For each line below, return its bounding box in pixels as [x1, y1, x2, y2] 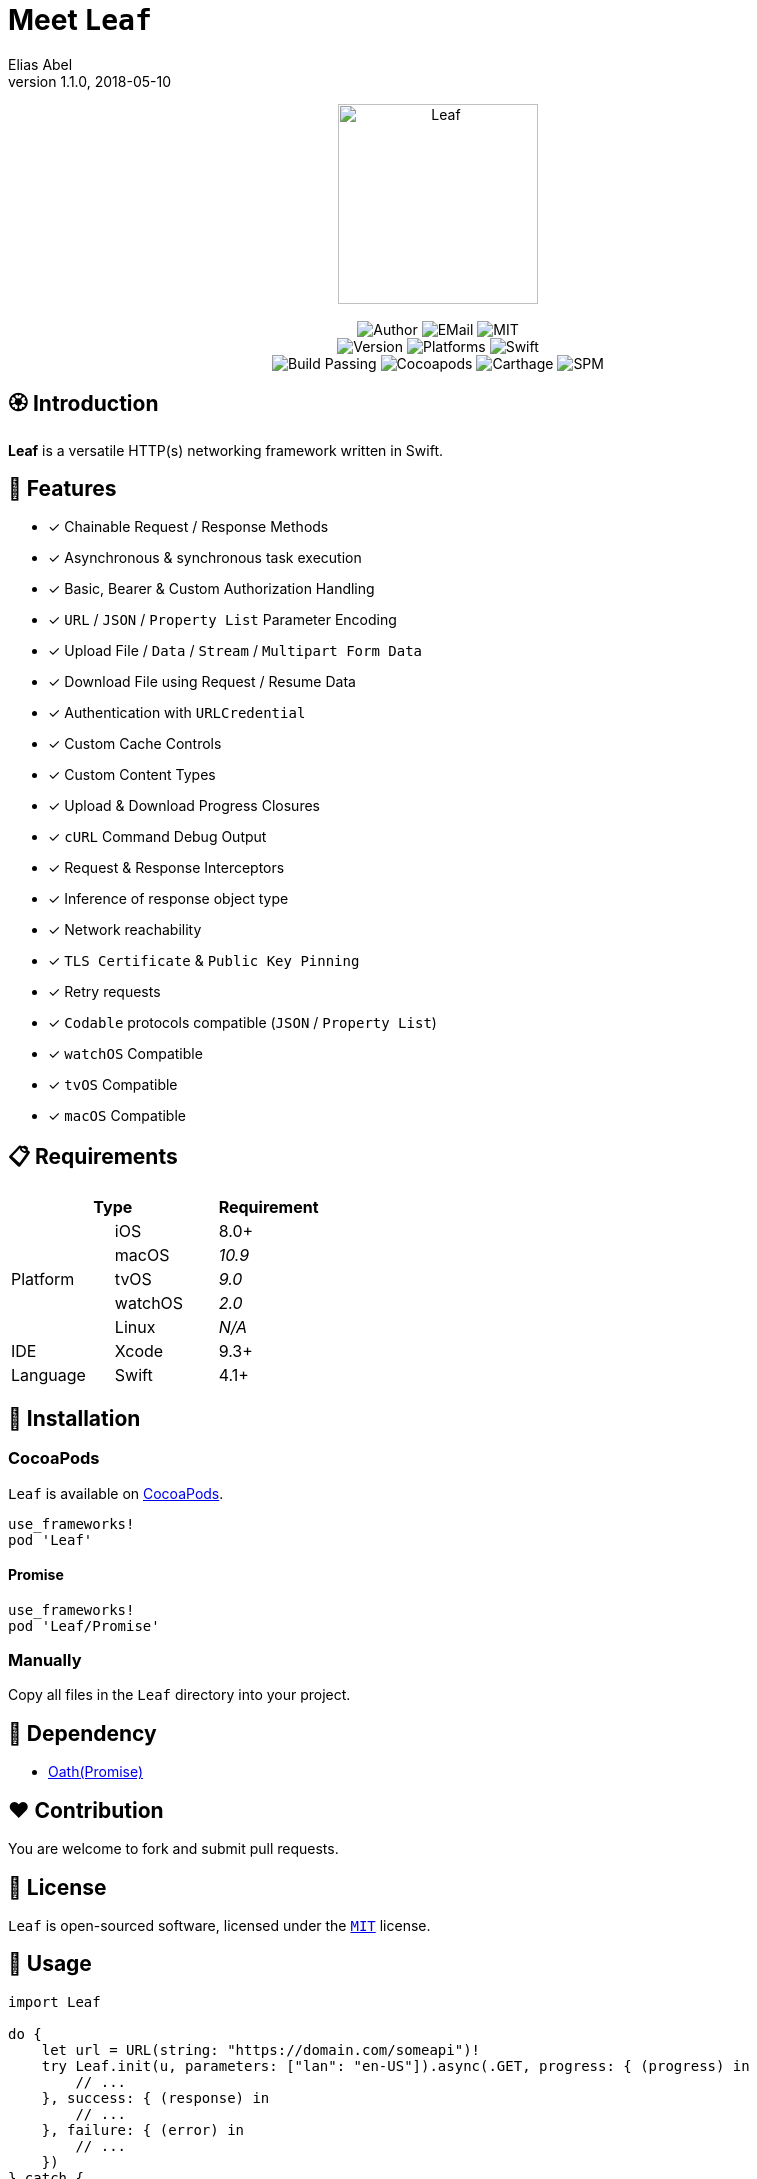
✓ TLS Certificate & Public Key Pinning [48, 952, 360, 970]
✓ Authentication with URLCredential [48, 704, 306, 722]
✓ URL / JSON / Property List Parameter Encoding [48, 611, 397, 629]
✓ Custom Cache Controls [48, 735, 222, 753]
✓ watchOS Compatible [48, 1045, 203, 1063]
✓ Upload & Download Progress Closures [48, 797, 320, 815]
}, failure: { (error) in [41, 2121, 245, 2138]
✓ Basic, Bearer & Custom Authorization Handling [48, 580, 375, 598]
